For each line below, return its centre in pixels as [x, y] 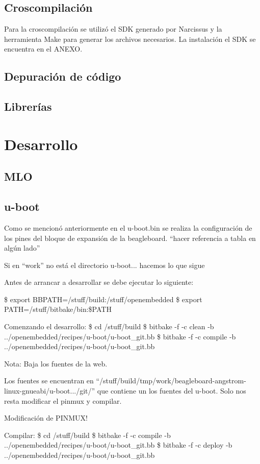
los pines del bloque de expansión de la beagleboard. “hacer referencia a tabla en [130, 238]
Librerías [28, 106]
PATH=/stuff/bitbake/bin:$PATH [58, 309]
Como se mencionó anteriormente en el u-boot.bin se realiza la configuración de [128, 227]
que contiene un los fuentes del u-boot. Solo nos [172, 391]
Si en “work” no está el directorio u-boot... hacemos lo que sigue [105, 265]
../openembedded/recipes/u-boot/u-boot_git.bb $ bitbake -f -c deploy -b [118, 445]
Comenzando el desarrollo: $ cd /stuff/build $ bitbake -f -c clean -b [109, 326]
